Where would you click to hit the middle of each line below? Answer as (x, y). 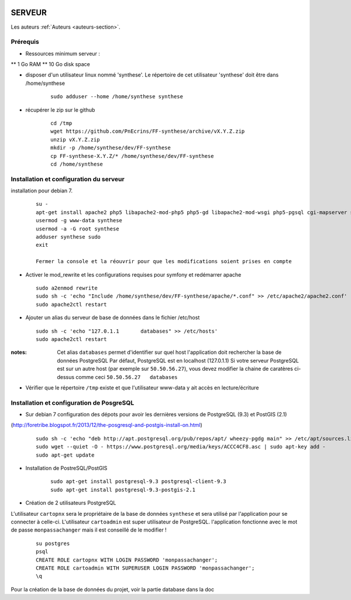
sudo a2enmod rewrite (67, 288)
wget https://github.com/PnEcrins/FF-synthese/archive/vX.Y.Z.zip (148, 131)
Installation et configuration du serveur (68, 179)
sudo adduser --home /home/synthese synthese (117, 97)
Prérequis (25, 42)
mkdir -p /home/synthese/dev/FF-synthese (111, 148)
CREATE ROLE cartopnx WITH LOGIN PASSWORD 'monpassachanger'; (127, 560)
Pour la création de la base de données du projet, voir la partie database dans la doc (113, 589)
